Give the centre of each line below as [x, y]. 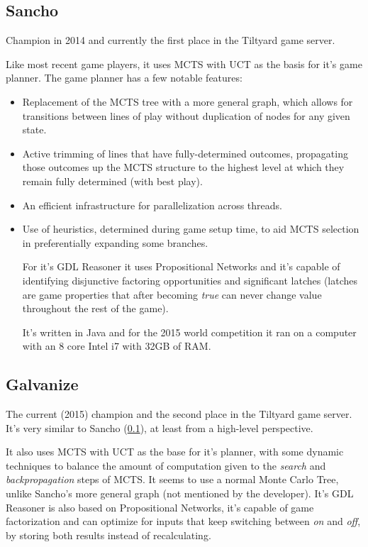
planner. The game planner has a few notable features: [124, 78]
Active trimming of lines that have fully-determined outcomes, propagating [185, 153]
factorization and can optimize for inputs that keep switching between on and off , [183, 521]
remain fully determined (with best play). [112, 181]
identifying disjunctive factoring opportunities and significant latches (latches [190, 280]
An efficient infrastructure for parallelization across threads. [152, 205]
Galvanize [42, 384]
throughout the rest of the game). [95, 308]
